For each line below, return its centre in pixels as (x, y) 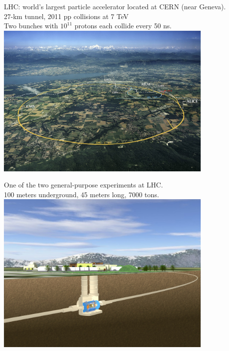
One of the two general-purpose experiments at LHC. (83, 185)
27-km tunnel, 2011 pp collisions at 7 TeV (66, 16)
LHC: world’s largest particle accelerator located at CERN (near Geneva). (115, 6)
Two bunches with (31, 26)
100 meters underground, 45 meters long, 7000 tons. (82, 194)
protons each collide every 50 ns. (123, 26)
